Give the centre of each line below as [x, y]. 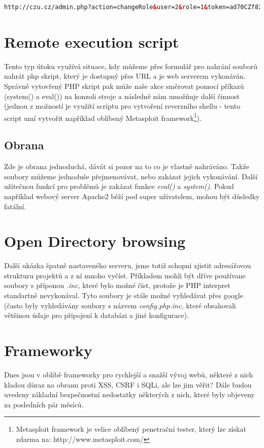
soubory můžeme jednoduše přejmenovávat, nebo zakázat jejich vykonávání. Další [131, 176]
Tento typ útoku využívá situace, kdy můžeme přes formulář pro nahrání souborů [131, 66]
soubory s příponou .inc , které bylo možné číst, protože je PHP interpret [117, 285]
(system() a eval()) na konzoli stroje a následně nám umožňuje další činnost [122, 96]
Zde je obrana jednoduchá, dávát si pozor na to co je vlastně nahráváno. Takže [127, 166]
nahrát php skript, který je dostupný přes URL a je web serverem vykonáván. [125, 76]
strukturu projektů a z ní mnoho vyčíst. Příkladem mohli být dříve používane [125, 275]
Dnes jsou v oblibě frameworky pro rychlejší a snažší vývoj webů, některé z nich [128, 374]
